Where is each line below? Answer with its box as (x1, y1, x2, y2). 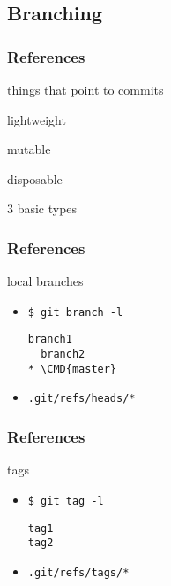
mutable (7, 140, 51, 158)
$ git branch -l (27, 305, 123, 319)
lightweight (7, 110, 66, 128)
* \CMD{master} (27, 362, 117, 375)
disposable (7, 169, 63, 188)
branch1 (27, 333, 72, 346)
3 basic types (7, 199, 78, 218)
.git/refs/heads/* (27, 392, 136, 405)
